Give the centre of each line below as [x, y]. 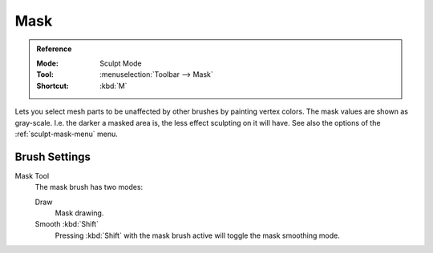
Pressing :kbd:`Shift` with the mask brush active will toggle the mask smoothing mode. [197, 235]
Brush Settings [53, 157]
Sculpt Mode [121, 63]
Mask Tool [32, 175]
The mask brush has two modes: [89, 187]
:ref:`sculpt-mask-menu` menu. [66, 134]
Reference [54, 49]
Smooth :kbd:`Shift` [67, 224]
